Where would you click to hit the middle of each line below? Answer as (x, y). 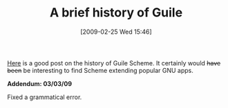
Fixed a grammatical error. (45, 97)
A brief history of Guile (116, 13)
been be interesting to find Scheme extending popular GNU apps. (100, 70)
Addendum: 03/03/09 (40, 83)
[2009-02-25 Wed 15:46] (116, 32)
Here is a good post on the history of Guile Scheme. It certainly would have (114, 63)
